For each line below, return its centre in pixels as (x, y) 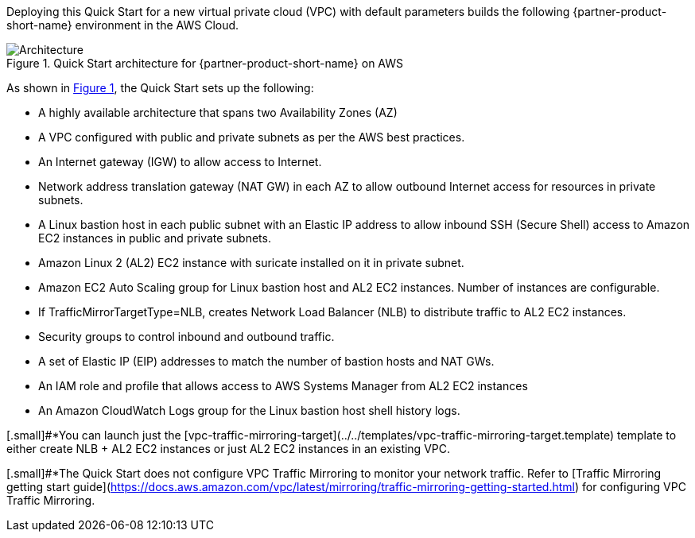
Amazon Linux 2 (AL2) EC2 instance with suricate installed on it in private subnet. (251, 263)
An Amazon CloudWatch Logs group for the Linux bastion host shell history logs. (249, 410)
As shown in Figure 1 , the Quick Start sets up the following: (160, 88)
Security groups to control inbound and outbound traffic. (186, 337)
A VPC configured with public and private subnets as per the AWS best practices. (252, 137)
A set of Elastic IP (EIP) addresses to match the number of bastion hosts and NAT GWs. (266, 361)
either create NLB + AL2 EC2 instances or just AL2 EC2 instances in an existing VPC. (229, 449)
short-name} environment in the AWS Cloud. (123, 25)
